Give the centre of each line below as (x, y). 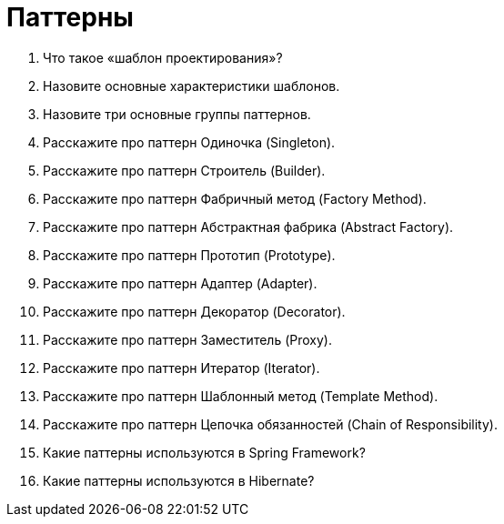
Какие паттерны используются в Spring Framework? (204, 452)
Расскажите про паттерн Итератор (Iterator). (181, 368)
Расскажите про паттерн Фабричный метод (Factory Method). (235, 198)
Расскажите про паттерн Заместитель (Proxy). (187, 339)
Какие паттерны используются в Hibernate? (179, 480)
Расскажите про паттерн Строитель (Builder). (184, 170)
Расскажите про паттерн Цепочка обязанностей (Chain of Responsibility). (270, 424)
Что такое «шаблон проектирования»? (163, 57)
